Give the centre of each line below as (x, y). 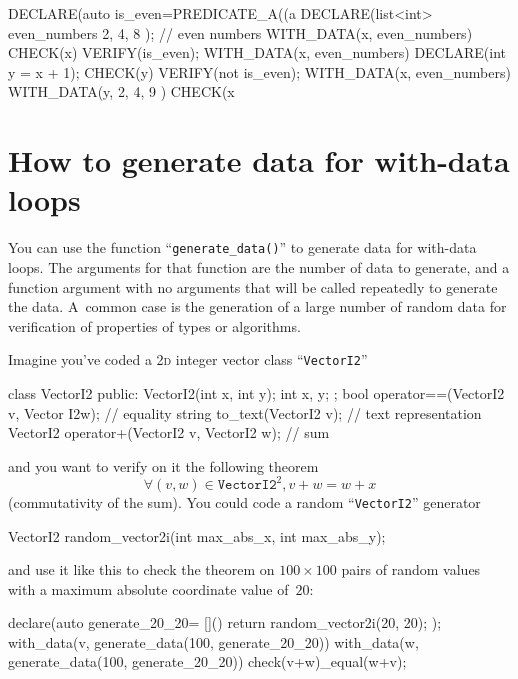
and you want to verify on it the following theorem (163, 465)
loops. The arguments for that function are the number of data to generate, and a (259, 266)
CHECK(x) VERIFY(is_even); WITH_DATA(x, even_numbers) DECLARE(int (257, 52)
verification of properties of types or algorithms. (154, 325)
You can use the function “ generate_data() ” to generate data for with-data (242, 247)
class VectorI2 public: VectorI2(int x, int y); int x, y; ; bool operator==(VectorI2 (256, 392)
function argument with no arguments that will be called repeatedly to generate (253, 286)
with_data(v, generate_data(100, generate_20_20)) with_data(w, (213, 641)
